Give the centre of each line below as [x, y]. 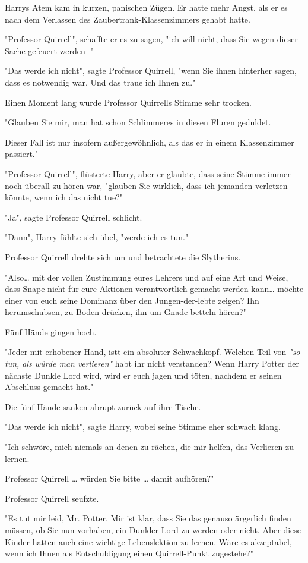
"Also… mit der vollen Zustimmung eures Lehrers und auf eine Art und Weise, [147, 277]
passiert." [21, 154]
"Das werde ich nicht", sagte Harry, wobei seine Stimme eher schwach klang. [143, 427]
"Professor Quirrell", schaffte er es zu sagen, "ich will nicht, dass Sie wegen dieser [151, 39]
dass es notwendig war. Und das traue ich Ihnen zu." [100, 82]
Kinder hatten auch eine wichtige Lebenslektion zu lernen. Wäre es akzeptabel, [148, 541]
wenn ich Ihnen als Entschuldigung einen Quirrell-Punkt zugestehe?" [129, 553]
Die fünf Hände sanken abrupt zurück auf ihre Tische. [103, 406]
